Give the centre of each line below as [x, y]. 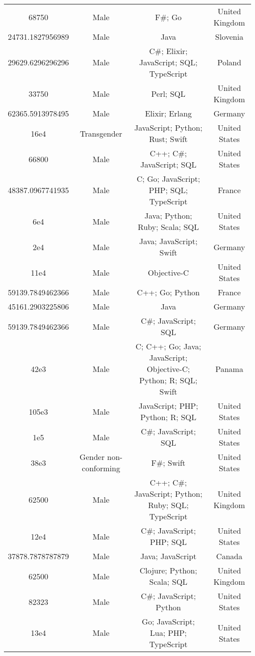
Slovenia [229, 37]
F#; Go [168, 17]
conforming [101, 468]
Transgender [101, 133]
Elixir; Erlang [168, 113]
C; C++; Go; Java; [168, 346]
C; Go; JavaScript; [168, 179]
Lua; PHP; [168, 633]
